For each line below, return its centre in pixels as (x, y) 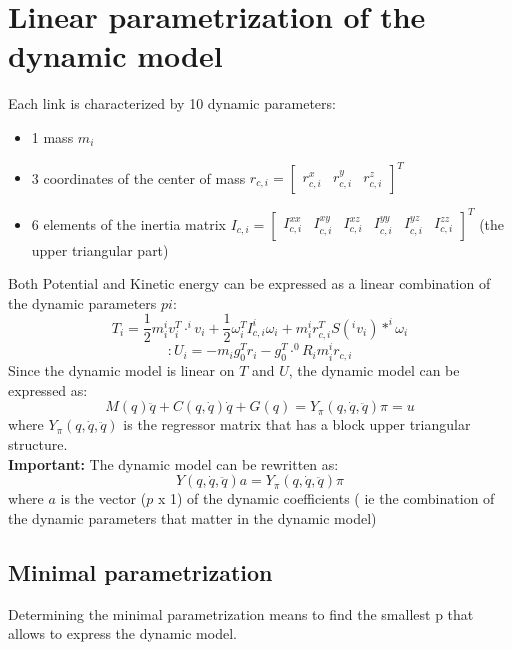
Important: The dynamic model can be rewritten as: (173, 463)
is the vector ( (103, 498)
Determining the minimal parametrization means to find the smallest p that (241, 613)
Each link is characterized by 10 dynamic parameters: (172, 103)
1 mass (52, 136)
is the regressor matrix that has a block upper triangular (297, 424)
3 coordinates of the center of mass (138, 177)
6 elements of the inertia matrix (128, 223)
